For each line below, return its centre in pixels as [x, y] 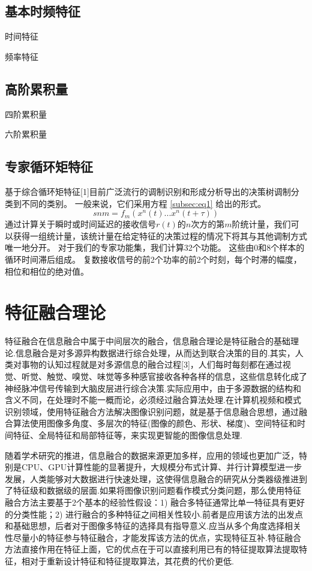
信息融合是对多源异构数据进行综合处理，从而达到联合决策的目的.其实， [155, 352]
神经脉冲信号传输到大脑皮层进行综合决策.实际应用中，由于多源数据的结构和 [153, 388]
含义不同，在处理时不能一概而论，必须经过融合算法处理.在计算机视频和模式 [153, 400]
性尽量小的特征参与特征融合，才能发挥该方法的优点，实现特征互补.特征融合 [153, 537]
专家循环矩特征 [49, 166]
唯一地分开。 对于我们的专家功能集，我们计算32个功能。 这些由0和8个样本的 [155, 247]
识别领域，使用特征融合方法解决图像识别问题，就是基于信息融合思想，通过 [152, 411]
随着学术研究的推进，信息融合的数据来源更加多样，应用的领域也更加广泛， [152, 455]
